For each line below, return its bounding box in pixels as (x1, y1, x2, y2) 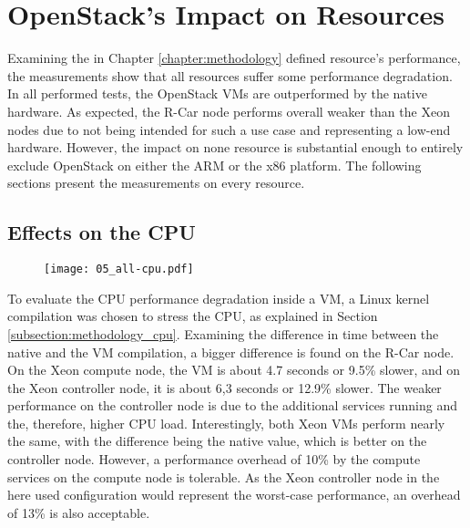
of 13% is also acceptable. (7, 502, 150, 522)
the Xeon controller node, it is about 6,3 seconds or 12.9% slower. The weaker (7, 378, 442, 397)
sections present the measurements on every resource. (7, 173, 305, 192)
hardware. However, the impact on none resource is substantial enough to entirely (7, 138, 464, 157)
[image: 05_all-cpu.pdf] (44, 263, 194, 276)
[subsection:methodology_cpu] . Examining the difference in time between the (7, 324, 439, 343)
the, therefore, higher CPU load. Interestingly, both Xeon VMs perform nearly (7, 413, 445, 432)
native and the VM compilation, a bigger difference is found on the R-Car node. (7, 342, 455, 361)
